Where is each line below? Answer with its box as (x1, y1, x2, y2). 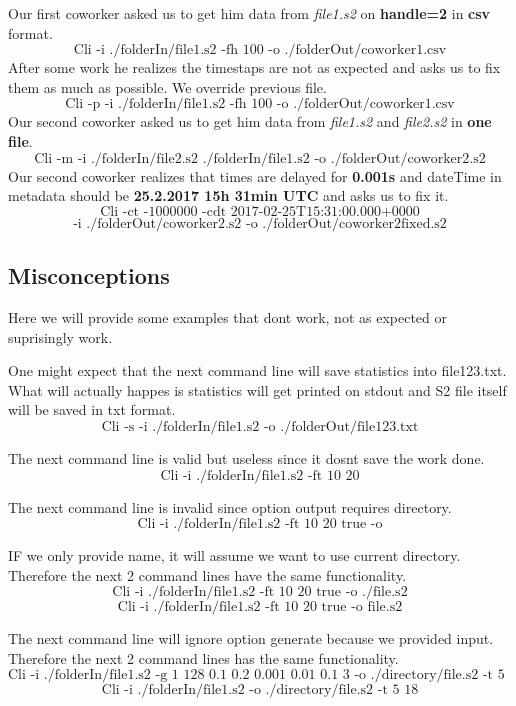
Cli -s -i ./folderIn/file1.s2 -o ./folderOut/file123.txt (101, 419, 419, 434)
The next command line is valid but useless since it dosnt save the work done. (8, 447, 485, 468)
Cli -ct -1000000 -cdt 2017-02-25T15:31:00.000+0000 (100, 204, 420, 219)
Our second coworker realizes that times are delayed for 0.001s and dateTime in (8, 165, 502, 186)
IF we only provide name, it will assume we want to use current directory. (8, 545, 461, 566)
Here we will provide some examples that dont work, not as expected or (8, 306, 447, 327)
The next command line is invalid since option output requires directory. (8, 496, 452, 517)
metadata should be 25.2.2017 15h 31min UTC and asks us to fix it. (8, 185, 449, 206)
